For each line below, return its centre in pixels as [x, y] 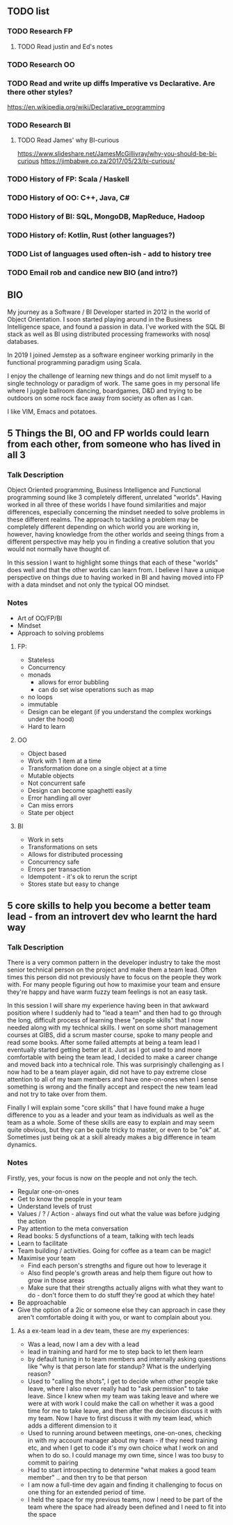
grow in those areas [56, 1280]
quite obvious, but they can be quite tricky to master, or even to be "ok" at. [114, 1130]
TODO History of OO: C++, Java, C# [69, 198]
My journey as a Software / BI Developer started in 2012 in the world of [109, 312]
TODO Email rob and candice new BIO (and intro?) [93, 272]
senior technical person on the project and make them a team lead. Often [112, 970]
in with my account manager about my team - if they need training [122, 1440]
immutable [43, 704]
